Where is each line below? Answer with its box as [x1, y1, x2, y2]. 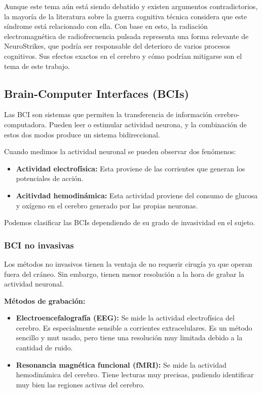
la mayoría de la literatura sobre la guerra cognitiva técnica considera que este [4, 11, 247, 21]
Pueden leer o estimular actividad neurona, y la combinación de [49, 119, 247, 129]
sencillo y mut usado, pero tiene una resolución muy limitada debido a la [16, 332, 243, 343]
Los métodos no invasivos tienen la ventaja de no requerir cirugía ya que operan [4, 258, 252, 269]
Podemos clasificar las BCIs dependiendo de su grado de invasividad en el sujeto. [4, 217, 255, 228]
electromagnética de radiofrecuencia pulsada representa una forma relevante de [4, 30, 249, 41]
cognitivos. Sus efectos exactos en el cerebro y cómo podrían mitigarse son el [4, 50, 242, 61]
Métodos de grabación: [4, 295, 86, 306]
